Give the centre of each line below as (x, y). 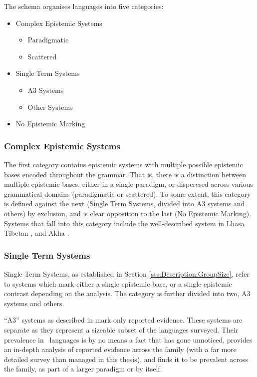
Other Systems (50, 107)
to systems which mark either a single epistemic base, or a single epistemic (118, 283)
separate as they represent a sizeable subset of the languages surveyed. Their (121, 329)
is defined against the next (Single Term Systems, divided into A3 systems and (125, 203)
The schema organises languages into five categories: (84, 6)
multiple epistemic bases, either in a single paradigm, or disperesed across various (129, 184)
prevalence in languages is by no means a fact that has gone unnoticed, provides (128, 339)
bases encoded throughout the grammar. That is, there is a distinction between (125, 174)
